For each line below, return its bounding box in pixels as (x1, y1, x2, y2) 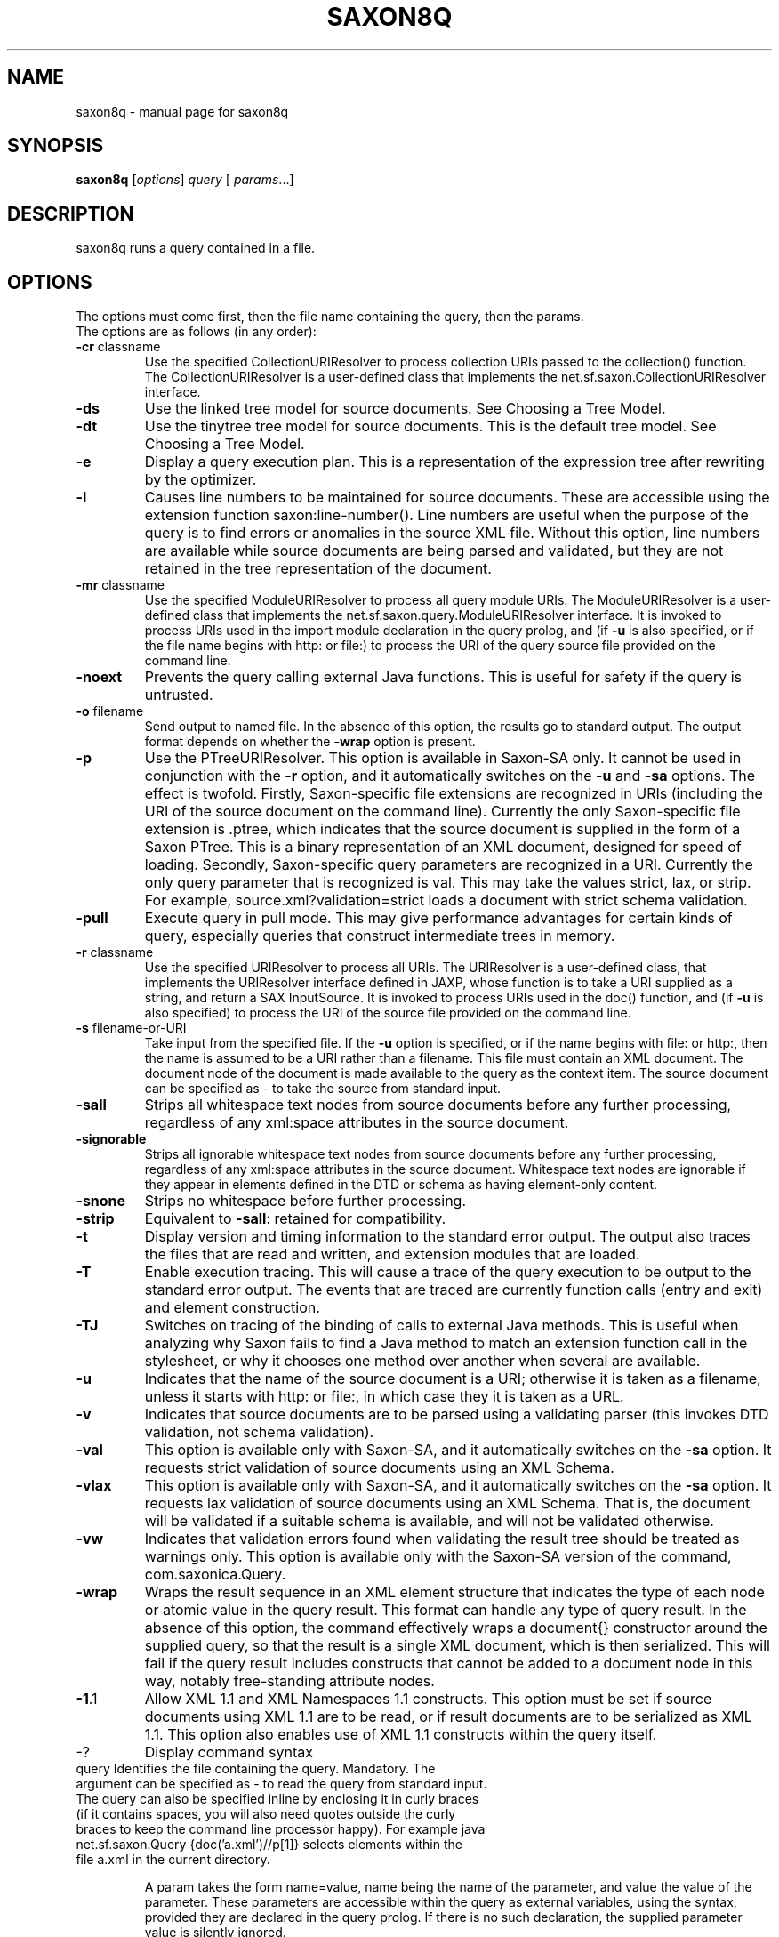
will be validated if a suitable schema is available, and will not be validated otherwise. (144, 1512, 714, 1531)
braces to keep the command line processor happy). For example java (76, 1821, 486, 1837)
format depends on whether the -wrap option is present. (144, 734, 476, 750)
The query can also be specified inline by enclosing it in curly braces (76, 1791, 479, 1807)
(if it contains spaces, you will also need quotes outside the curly (76, 1806, 456, 1822)
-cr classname (76, 339, 161, 355)
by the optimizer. (144, 470, 257, 489)
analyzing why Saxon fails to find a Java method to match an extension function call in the (144, 1334, 748, 1353)
